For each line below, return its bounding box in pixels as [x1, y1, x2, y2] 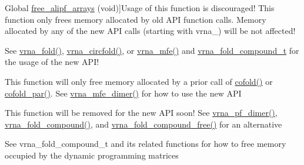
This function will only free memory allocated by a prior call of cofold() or [5, 75, 273, 87]
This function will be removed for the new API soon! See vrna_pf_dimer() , [5, 106, 278, 119]
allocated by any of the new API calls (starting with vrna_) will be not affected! [5, 25, 296, 37]
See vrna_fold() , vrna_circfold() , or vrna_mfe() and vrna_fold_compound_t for [5, 44, 299, 56]
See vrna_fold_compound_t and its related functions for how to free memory [5, 137, 286, 150]
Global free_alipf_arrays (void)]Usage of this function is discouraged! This [5, 2, 275, 13]
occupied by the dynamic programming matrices [5, 149, 179, 161]
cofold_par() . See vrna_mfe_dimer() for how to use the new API [5, 87, 242, 99]
